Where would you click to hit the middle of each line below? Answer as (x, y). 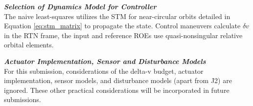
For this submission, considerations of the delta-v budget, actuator (104, 71)
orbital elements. (29, 45)
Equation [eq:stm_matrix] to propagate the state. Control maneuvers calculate (122, 26)
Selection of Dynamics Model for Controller (80, 6)
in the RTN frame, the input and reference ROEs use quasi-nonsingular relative (123, 35)
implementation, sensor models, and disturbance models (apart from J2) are (118, 80)
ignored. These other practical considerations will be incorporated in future (117, 90)
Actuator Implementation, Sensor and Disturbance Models (105, 61)
